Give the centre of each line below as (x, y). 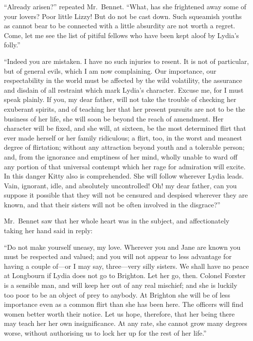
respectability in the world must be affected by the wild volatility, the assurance (123, 80)
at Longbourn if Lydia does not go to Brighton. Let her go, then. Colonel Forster (125, 275)
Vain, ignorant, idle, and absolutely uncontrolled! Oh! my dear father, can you (120, 185)
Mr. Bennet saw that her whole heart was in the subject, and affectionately (117, 221)
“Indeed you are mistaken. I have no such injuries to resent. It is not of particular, (126, 61)
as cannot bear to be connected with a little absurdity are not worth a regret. (120, 26)
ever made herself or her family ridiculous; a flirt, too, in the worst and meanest (123, 137)
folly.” (12, 45)
